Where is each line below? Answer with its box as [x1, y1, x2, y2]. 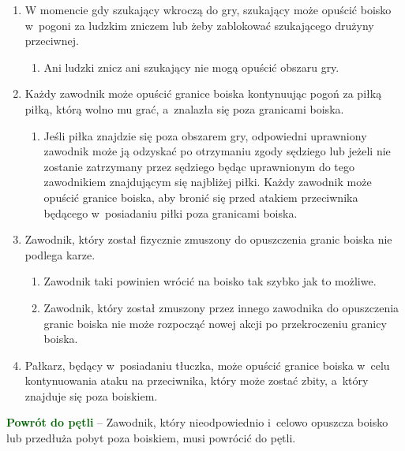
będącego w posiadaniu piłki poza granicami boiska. [43, 204, 298, 221]
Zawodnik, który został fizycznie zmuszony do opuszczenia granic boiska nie [24, 231, 392, 248]
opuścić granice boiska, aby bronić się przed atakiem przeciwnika [43, 188, 358, 205]
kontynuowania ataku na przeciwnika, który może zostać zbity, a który [24, 372, 369, 389]
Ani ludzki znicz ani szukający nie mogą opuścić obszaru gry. [43, 58, 339, 75]
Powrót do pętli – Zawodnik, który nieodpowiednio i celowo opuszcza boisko [6, 414, 388, 430]
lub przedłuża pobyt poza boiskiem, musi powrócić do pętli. [6, 430, 296, 446]
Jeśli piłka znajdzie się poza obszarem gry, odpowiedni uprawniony [43, 127, 367, 143]
